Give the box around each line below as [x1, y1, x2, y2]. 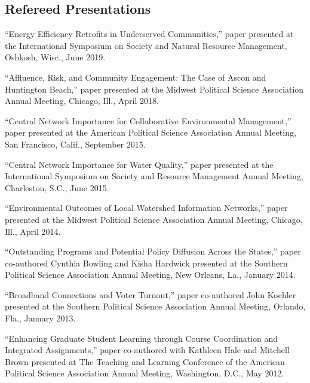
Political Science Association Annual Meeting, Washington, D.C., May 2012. [5, 367, 284, 379]
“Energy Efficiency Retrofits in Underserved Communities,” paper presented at [5, 27, 294, 40]
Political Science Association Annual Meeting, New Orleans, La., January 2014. [5, 268, 296, 281]
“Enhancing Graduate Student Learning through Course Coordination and [5, 332, 278, 344]
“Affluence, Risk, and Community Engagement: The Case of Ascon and [5, 71, 266, 83]
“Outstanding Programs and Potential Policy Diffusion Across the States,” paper [5, 245, 301, 258]
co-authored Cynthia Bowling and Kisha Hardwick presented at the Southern [5, 256, 288, 269]
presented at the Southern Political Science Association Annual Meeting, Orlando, [5, 300, 306, 312]
